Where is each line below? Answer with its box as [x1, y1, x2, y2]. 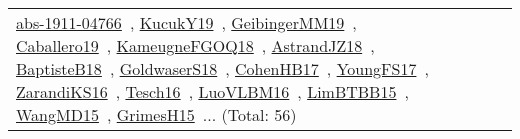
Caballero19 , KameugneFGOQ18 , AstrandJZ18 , [16, 34, 375, 57]
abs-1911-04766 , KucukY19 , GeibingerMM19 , [16, 11, 357, 34]
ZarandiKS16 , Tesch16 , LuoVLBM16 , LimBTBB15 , [16, 80, 409, 103]
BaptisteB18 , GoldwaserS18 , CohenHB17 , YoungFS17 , [16, 57, 429, 80]
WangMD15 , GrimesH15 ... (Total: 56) [16, 103, 297, 126]
